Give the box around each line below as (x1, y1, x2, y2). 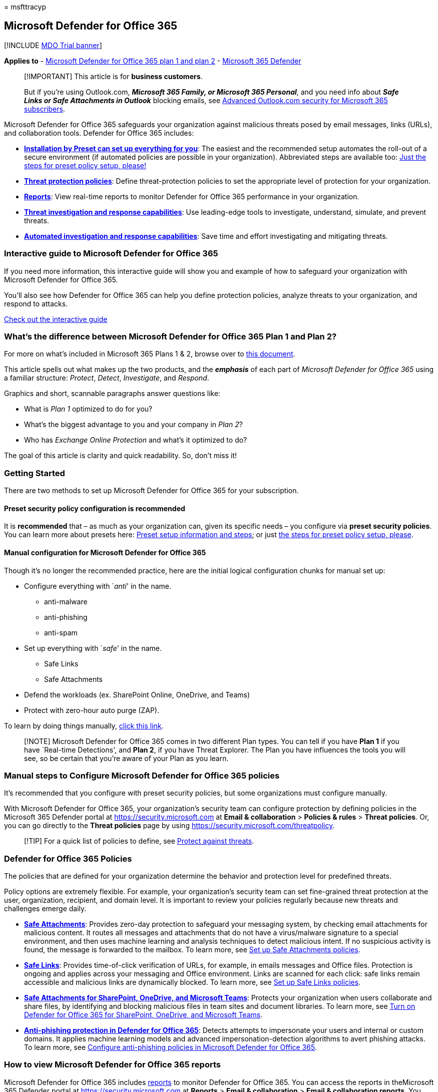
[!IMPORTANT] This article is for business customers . (24, 72, 203, 81)
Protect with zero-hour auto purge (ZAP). (24, 705, 159, 714)
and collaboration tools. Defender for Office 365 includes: (4, 128, 194, 137)
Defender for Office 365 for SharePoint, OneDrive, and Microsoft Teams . (24, 1010, 263, 1019)
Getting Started (4, 468, 65, 478)
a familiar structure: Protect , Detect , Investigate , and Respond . (4, 374, 209, 383)
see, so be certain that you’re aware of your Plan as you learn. (24, 754, 229, 763)
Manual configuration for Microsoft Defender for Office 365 (4, 548, 206, 557)
